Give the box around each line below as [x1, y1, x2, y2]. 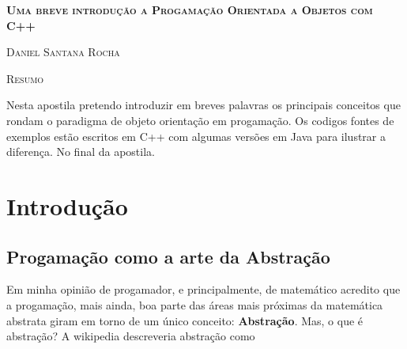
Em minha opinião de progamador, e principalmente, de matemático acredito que [6, 281, 401, 298]
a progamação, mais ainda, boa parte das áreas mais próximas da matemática [6, 296, 383, 313]
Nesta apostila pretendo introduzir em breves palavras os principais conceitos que [6, 97, 401, 113]
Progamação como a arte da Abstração [6, 244, 330, 268]
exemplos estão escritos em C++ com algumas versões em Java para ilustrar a [6, 127, 386, 144]
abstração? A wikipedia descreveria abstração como [6, 328, 255, 344]
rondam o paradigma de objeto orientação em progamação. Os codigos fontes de [6, 112, 394, 128]
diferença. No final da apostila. [6, 143, 155, 160]
